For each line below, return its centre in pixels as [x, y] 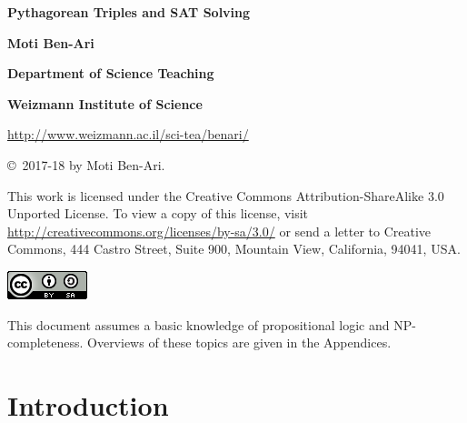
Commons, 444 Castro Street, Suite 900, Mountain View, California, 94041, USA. [234, 249]
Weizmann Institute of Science [105, 103]
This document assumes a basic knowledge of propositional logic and [199, 324]
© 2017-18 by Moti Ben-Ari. [86, 164]
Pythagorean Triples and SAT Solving [129, 12]
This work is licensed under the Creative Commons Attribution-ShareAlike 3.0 [226, 195]
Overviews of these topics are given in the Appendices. [239, 342]
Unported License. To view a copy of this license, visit [158, 213]
